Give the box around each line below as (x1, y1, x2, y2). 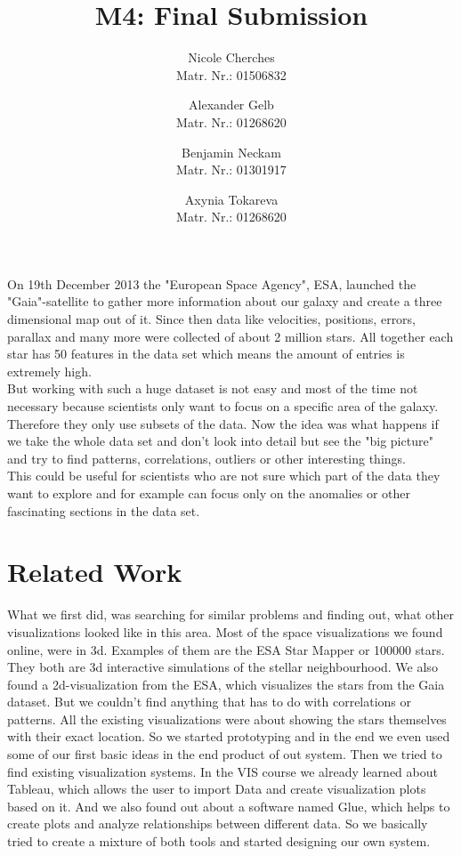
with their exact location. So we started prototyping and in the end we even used (7, 727, 450, 746)
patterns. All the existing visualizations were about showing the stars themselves (7, 709, 447, 728)
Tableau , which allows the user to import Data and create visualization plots (7, 779, 426, 798)
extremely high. (7, 361, 92, 380)
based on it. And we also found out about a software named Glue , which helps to (7, 796, 450, 815)
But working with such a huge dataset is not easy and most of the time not (7, 379, 418, 398)
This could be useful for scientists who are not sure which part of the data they (7, 466, 441, 485)
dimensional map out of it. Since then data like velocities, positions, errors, (7, 310, 417, 328)
